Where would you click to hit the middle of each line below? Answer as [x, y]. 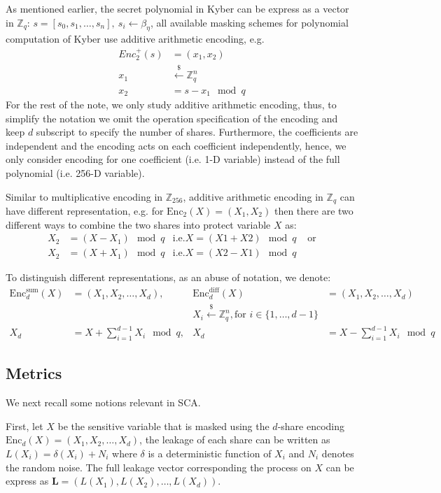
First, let [24, 426]
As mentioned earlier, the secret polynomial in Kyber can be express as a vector [177, 8]
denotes [338, 453]
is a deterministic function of [210, 453]
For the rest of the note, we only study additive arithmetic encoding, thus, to [171, 105]
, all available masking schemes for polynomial [249, 22]
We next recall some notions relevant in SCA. [103, 402]
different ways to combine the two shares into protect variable [138, 224]
